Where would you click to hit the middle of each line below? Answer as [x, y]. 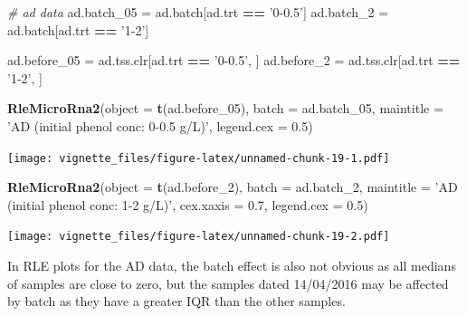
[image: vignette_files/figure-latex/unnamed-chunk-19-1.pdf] [199, 158]
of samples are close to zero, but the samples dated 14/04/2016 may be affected [228, 283]
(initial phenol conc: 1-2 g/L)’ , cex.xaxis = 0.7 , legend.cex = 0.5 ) [188, 204]
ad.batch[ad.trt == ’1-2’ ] [78, 29]
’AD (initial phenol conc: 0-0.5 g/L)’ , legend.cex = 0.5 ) [160, 125]
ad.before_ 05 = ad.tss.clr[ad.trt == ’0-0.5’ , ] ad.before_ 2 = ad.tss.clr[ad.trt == [234, 60]
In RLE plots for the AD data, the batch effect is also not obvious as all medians [232, 266]
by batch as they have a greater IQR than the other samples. [176, 301]
